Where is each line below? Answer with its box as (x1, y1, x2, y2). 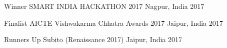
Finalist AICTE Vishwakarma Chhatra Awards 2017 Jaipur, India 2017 (4, 17, 223, 28)
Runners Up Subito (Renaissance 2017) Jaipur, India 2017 (4, 34, 182, 45)
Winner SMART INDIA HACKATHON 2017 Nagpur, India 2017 (4, 1, 204, 11)
